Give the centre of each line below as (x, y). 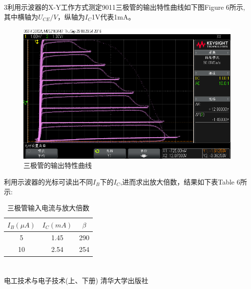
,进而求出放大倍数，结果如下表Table (178, 181)
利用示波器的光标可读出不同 (48, 181)
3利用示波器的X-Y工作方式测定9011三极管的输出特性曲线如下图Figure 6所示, (125, 7)
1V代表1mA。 (113, 16)
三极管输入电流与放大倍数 (49, 208)
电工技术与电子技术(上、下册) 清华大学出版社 (76, 280)
